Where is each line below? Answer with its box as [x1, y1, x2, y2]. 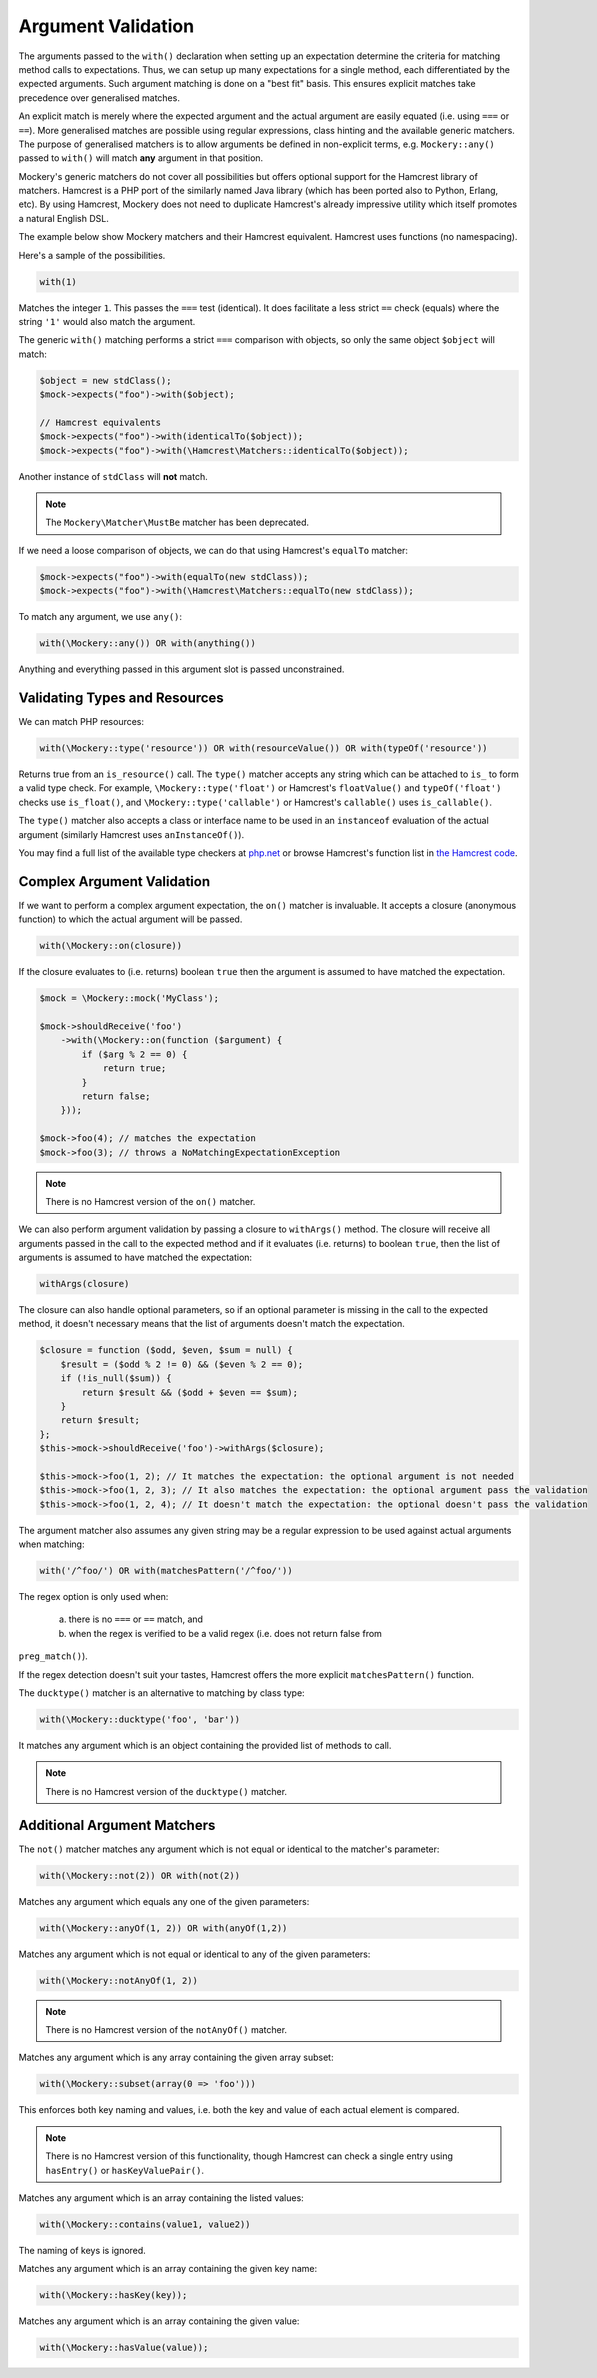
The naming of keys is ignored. [18, 2244, 147, 2256]
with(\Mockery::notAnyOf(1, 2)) [39, 1975, 199, 1986]
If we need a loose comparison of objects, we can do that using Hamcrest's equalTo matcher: [18, 544, 409, 556]
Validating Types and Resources [18, 690, 224, 706]
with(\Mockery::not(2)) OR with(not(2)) [39, 1870, 240, 1881]
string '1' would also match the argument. [18, 315, 196, 327]
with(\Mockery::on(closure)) [39, 940, 183, 952]
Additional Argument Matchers [18, 1816, 216, 1834]
